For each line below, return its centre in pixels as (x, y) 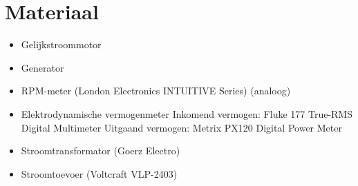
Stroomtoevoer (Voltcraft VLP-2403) (99, 173)
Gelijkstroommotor (61, 44)
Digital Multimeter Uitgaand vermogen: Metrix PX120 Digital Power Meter (181, 127)
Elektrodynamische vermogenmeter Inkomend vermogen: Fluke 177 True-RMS (187, 113)
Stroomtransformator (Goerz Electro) (101, 151)
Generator (43, 67)
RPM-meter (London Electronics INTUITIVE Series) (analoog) (156, 91)
